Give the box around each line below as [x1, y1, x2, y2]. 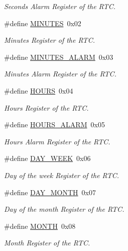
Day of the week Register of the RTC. [4, 170, 119, 180]
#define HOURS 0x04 [4, 85, 73, 96]
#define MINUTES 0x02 [4, 18, 81, 28]
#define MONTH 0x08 [4, 220, 76, 231]
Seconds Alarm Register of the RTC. [4, 1, 116, 11]
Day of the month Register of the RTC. [4, 204, 124, 214]
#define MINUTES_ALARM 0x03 [4, 51, 113, 62]
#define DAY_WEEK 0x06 [4, 153, 91, 163]
